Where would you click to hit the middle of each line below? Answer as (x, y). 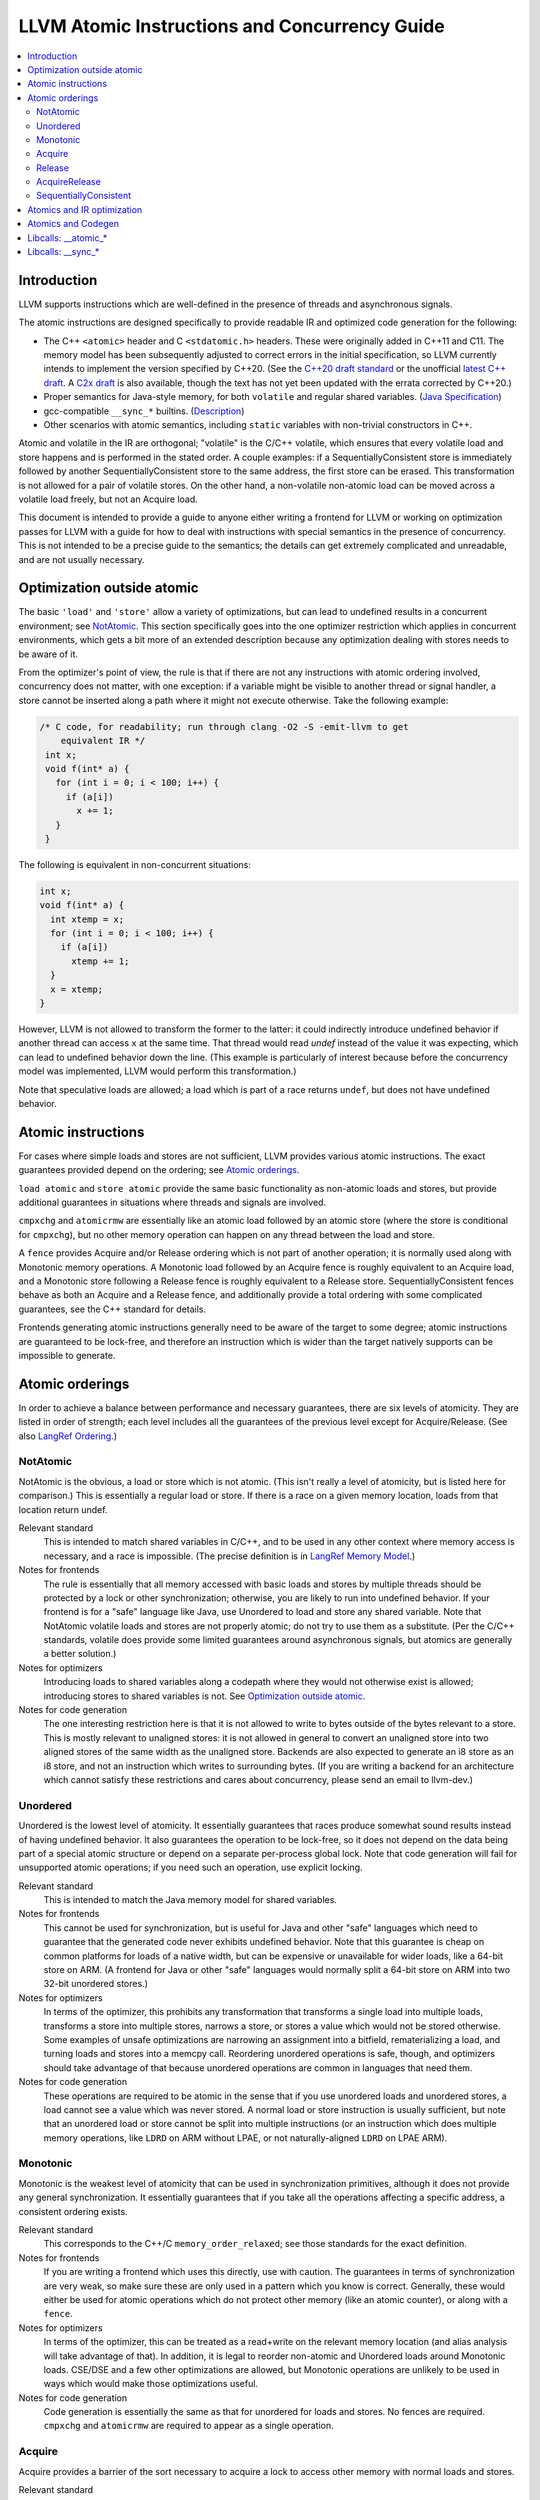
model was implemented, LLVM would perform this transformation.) (157, 1071)
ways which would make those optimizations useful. (151, 2384)
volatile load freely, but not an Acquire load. (108, 499)
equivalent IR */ (103, 741)
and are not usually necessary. (81, 559)
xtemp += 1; (100, 961)
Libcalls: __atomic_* (67, 237)
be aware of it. (48, 654)
